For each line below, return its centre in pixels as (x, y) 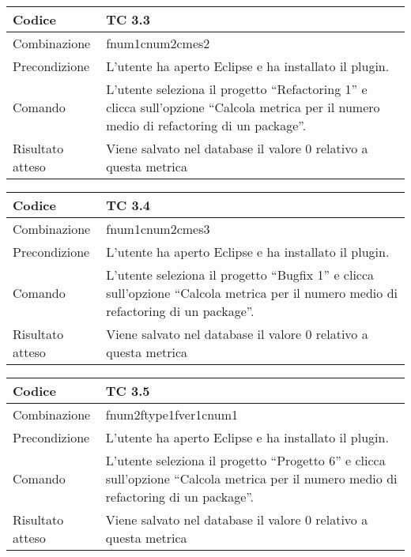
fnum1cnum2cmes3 (158, 229)
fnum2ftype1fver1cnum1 (172, 414)
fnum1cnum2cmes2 (158, 43)
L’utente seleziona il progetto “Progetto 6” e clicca (245, 460)
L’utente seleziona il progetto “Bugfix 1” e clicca (240, 275)
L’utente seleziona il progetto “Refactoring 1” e (237, 89)
